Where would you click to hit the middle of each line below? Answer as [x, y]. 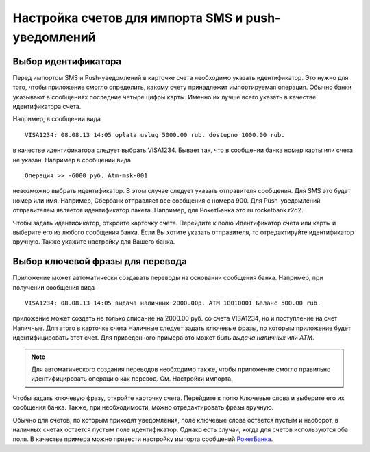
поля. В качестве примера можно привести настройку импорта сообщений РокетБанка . [143, 439]
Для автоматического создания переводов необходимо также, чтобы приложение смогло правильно [181, 369]
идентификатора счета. [47, 107]
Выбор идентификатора [67, 61]
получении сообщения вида [54, 287]
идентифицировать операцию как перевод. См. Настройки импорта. [132, 379]
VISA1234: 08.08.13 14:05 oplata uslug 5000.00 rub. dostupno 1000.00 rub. [155, 135]
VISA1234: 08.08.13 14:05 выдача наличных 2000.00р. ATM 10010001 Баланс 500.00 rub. [173, 303]
